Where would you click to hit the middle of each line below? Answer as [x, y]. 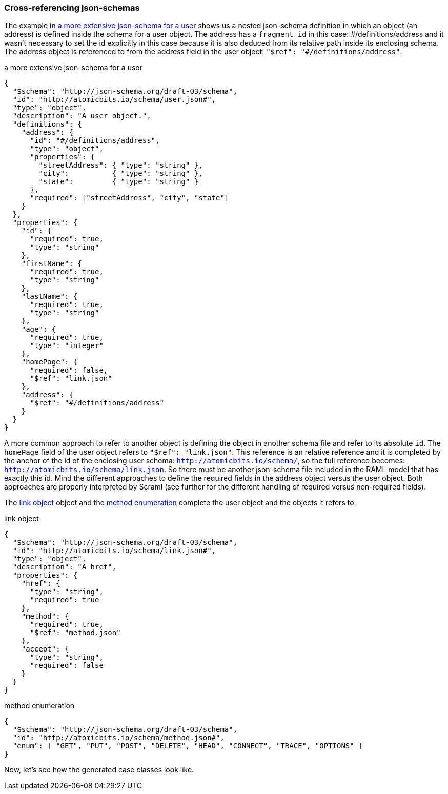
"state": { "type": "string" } [119, 182]
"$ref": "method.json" [75, 633]
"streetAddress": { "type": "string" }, [121, 165]
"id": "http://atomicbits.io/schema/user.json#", [114, 100]
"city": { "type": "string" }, [121, 174]
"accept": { [45, 649]
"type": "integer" [67, 346]
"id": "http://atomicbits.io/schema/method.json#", [118, 738]
